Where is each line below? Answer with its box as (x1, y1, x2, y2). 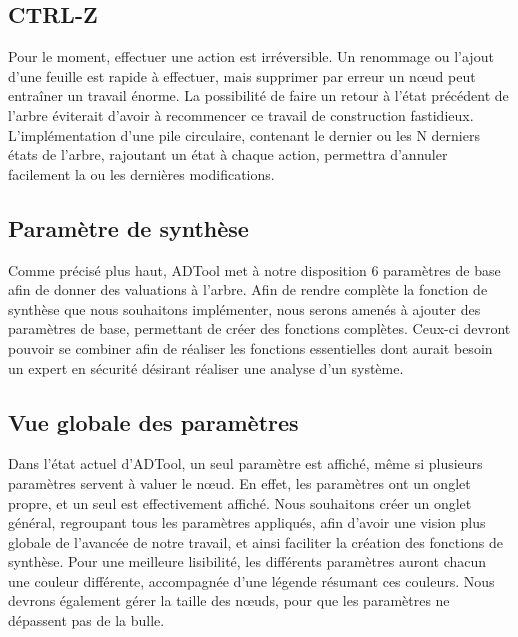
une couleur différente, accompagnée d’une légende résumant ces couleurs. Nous (8, 570, 495, 591)
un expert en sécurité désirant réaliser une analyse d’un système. (8, 357, 404, 378)
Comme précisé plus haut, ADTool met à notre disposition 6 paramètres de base (8, 259, 501, 280)
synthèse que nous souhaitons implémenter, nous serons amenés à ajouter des (8, 298, 481, 319)
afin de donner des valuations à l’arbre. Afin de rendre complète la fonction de (8, 279, 488, 300)
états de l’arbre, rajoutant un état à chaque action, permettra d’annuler (8, 144, 448, 165)
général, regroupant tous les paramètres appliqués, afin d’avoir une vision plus (8, 512, 486, 533)
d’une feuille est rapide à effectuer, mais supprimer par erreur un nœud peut (8, 65, 476, 86)
